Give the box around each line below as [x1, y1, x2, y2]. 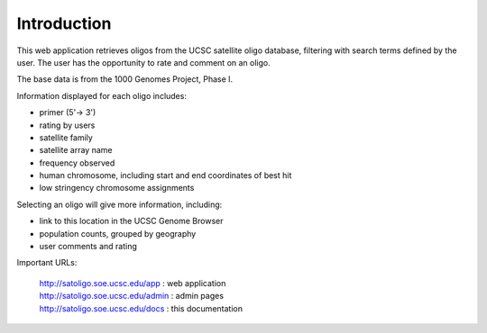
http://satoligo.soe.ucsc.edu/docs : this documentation [39, 302, 243, 314]
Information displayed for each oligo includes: [16, 90, 187, 101]
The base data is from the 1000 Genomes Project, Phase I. [16, 74, 234, 85]
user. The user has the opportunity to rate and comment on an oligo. [16, 57, 271, 67]
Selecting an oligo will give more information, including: [16, 199, 223, 210]
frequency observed [39, 157, 115, 168]
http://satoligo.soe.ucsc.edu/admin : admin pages [39, 291, 225, 301]
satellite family [39, 131, 94, 143]
